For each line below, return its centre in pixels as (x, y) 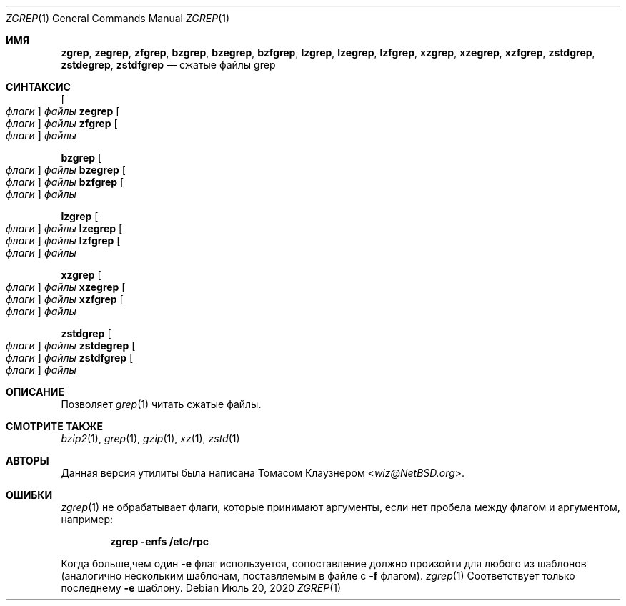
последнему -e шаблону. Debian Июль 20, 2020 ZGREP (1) (201, 588)
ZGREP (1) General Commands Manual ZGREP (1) (118, 18)
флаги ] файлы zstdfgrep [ (70, 358)
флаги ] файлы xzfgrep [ (65, 299)
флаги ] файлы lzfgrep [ (63, 240)
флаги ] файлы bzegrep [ (66, 170)
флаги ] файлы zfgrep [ (62, 123)
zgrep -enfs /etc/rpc (159, 541)
